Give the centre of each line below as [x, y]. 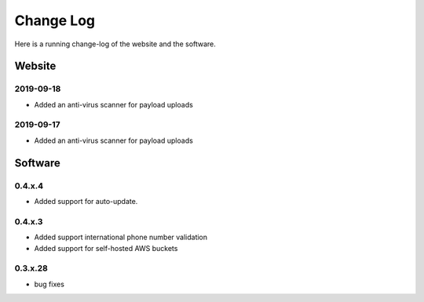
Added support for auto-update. [86, 201]
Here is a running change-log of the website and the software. [115, 44]
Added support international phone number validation [121, 237]
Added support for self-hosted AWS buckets [106, 248]
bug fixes [49, 284]
